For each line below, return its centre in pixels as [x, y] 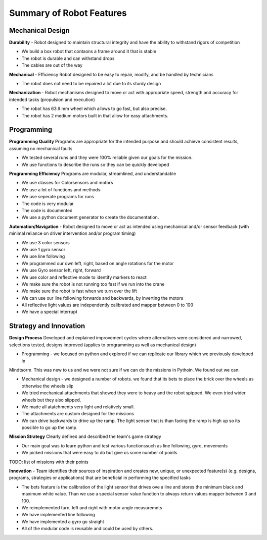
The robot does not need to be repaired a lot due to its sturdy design [91, 84]
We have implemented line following [58, 515]
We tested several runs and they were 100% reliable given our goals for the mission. [107, 158]
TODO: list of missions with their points [49, 462]
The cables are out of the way [52, 65]
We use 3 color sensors [46, 242]
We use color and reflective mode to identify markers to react [84, 277]
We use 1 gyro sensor [44, 249]
